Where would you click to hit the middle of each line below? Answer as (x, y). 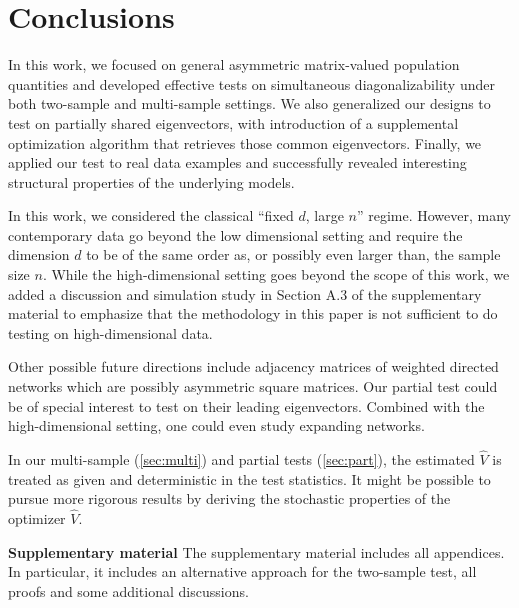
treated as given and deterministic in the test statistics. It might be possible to (249, 478)
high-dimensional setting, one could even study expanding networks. (216, 425)
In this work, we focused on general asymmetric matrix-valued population (234, 64)
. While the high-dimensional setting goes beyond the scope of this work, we (276, 274)
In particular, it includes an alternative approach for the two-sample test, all (242, 571)
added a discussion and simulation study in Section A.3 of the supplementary (245, 293)
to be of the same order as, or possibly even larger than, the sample (293, 254)
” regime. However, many (434, 215)
